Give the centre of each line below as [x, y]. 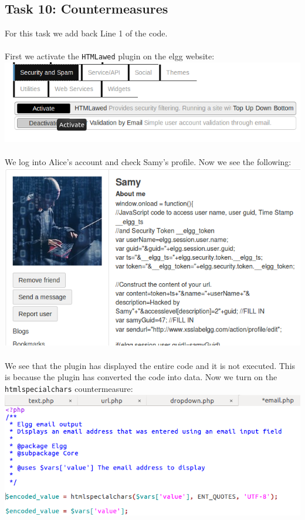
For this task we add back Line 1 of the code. [86, 33]
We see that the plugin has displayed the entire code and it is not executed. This [150, 365]
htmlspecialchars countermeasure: [69, 388]
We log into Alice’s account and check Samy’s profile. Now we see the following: [148, 162]
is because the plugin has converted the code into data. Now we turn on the [141, 377]
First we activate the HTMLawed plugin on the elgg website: [110, 56]
